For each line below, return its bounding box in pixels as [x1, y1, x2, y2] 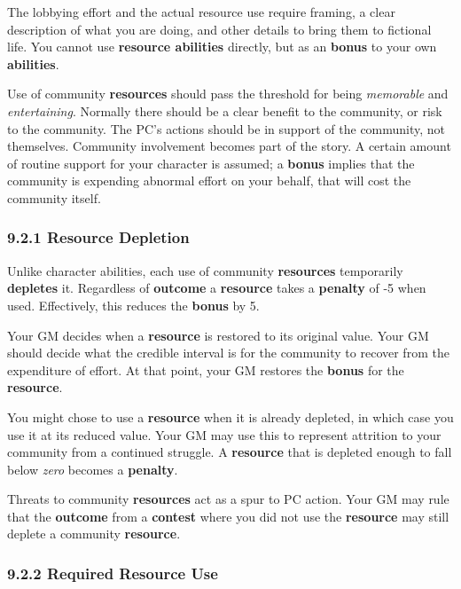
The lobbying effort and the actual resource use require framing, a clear [7, 3, 395, 20]
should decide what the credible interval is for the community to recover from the [7, 343, 449, 362]
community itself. [7, 188, 101, 207]
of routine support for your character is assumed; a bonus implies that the [7, 153, 415, 172]
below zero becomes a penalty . [7, 459, 178, 478]
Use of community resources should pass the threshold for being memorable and [7, 84, 449, 103]
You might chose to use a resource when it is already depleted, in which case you [7, 407, 454, 426]
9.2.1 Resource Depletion [7, 226, 190, 248]
